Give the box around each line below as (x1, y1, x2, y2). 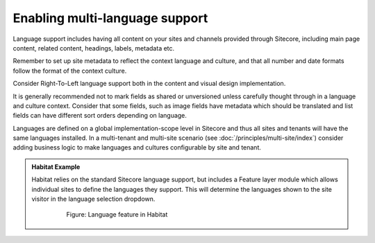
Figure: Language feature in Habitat (66, 210, 168, 219)
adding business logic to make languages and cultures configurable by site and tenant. (12, 143, 262, 152)
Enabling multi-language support (12, 10, 208, 26)
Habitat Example (31, 163, 81, 171)
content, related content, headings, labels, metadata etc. (12, 44, 175, 52)
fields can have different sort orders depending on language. (12, 111, 187, 120)
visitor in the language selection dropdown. (31, 195, 156, 204)
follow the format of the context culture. (12, 66, 127, 75)
